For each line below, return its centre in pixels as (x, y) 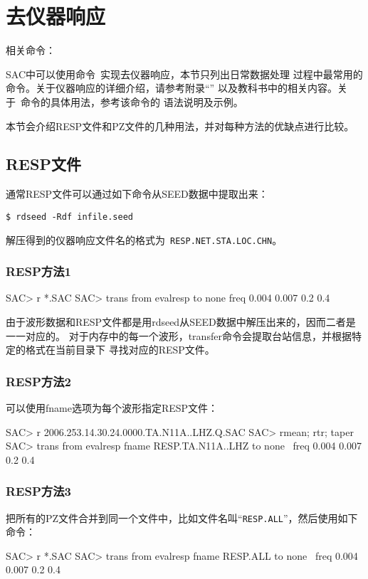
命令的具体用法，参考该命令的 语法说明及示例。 (132, 101)
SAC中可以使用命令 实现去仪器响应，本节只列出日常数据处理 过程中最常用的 (184, 74)
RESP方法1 (38, 271)
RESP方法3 (38, 491)
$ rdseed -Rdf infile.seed (69, 217)
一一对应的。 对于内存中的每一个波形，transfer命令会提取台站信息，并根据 (179, 335)
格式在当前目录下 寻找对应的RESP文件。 (120, 350)
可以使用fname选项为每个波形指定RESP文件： (112, 408)
